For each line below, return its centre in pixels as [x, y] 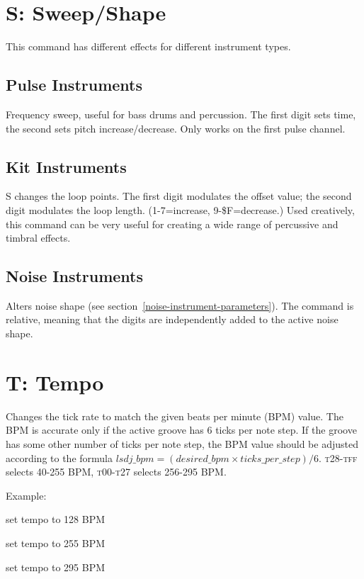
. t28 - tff [338, 457]
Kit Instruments [66, 166]
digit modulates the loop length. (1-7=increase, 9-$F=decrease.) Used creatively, [180, 209]
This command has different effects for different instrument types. [148, 46]
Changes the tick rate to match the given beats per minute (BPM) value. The [175, 416]
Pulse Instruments [74, 85]
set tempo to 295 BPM [56, 567]
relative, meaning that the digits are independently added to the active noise [172, 319]
